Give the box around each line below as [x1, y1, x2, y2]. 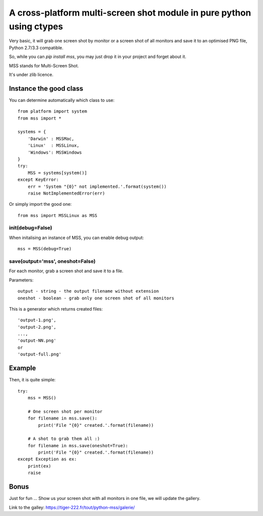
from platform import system [18, 109, 87, 114]
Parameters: [9, 277, 34, 283]
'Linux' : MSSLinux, [27, 143, 80, 148]
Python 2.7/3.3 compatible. [9, 44, 63, 51]
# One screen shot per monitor [27, 409, 103, 414]
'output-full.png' [18, 352, 62, 357]
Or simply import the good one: [9, 201, 72, 207]
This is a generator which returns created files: [9, 306, 103, 312]
